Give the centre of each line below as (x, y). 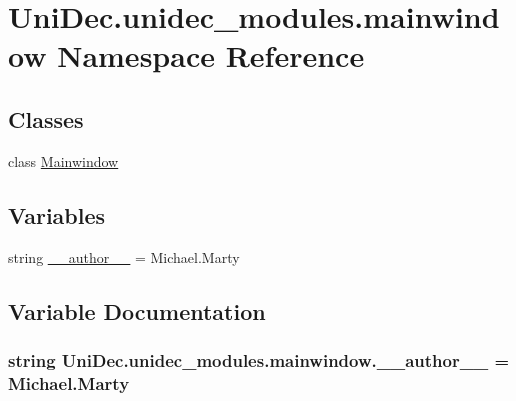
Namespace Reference (211, 55)
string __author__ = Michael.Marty (124, 256)
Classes (46, 118)
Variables (57, 214)
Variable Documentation (137, 310)
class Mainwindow (63, 160)
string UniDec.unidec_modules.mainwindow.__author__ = (259, 359)
